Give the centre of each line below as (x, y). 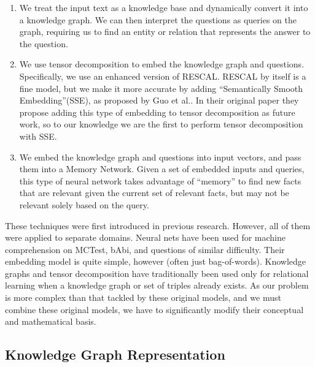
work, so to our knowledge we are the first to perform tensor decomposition (161, 124)
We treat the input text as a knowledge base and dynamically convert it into (164, 7)
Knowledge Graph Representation (115, 354)
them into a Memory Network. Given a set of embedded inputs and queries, (162, 169)
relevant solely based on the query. (84, 204)
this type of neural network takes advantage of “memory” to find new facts (160, 180)
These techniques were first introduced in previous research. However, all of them (158, 225)
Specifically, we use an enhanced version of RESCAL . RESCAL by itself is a (163, 76)
